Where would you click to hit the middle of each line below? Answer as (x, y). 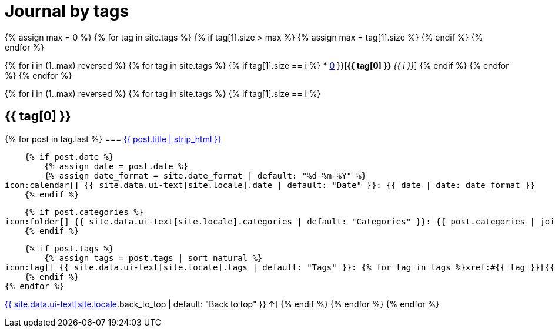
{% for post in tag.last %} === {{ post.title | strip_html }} (113, 139)
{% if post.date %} (69, 157)
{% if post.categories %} (84, 212)
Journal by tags (67, 11)
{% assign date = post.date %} (116, 166)
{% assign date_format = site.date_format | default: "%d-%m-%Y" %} (205, 175)
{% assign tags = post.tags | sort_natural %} (153, 258)
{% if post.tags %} (69, 248)
